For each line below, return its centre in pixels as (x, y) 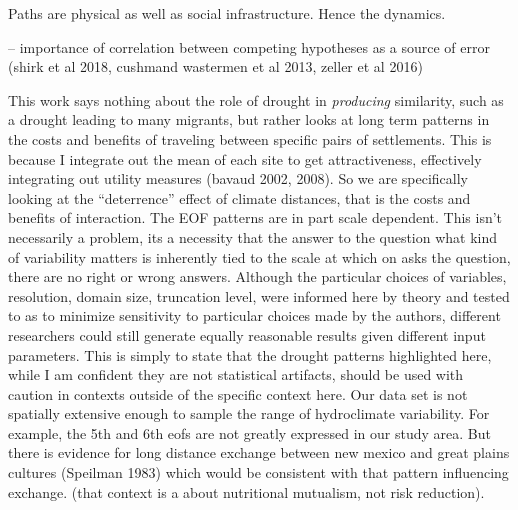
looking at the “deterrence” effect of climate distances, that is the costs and (239, 197)
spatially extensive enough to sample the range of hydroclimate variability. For (249, 413)
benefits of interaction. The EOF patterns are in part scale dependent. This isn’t (255, 217)
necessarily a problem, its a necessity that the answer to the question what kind (253, 236)
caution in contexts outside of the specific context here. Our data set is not (238, 393)
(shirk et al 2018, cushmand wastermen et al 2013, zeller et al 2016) (215, 66)
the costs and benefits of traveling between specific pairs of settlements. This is (250, 138)
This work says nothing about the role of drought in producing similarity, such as (256, 99)
